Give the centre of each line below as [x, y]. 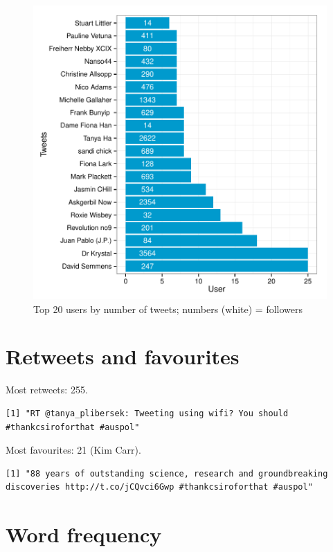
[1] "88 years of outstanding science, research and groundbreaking [167, 473]
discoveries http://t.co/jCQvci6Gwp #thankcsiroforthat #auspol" [159, 487]
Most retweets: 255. [47, 390]
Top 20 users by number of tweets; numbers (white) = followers [168, 309]
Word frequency [84, 534]
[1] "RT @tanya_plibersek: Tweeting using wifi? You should [147, 413]
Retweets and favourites [123, 356]
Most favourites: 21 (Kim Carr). [73, 450]
